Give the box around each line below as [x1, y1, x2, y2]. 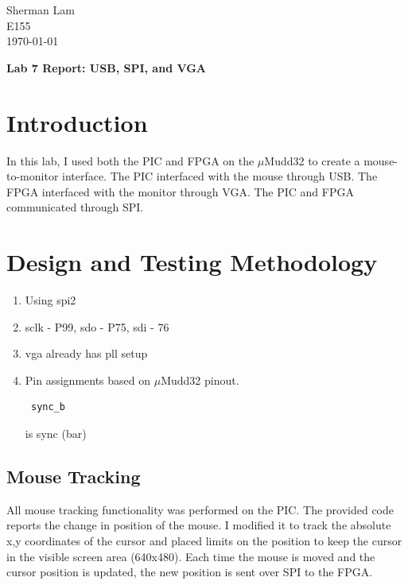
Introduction [6, 106, 148, 138]
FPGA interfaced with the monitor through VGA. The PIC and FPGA [6, 183, 354, 200]
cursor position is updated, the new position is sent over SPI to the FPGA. [6, 564, 373, 580]
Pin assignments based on [25, 371, 151, 388]
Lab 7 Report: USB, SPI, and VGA [6, 59, 206, 76]
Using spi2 [25, 292, 76, 308]
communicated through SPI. [6, 199, 144, 215]
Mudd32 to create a [264, 152, 360, 169]
